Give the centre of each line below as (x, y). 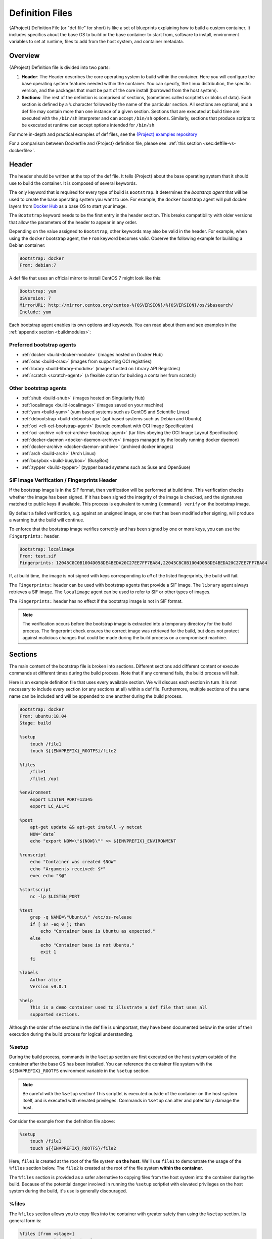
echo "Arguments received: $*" (68, 869)
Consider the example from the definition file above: (62, 1121)
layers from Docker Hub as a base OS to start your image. (68, 206)
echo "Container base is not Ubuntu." (87, 945)
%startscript (35, 889)
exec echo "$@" (48, 875)
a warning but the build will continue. (47, 520)
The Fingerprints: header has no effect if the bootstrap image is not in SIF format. (96, 601)
